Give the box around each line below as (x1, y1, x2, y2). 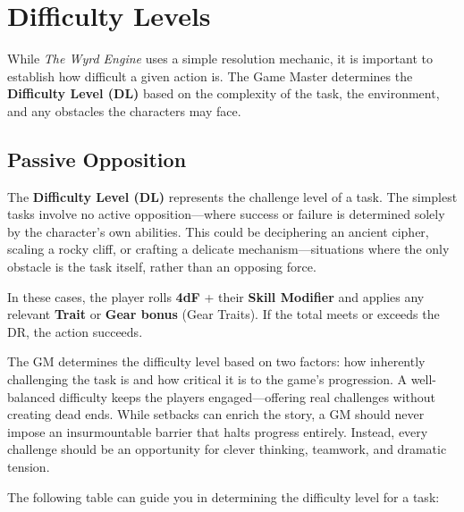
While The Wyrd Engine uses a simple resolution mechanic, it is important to (7, 49, 433, 68)
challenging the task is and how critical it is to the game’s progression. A (7, 370, 407, 389)
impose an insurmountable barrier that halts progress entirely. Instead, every (7, 422, 428, 441)
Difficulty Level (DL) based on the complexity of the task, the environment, (7, 84, 440, 103)
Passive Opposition (7, 145, 187, 172)
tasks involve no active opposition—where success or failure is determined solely (7, 205, 445, 223)
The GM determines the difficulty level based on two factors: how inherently (7, 352, 426, 371)
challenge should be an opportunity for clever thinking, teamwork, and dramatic (7, 440, 447, 458)
